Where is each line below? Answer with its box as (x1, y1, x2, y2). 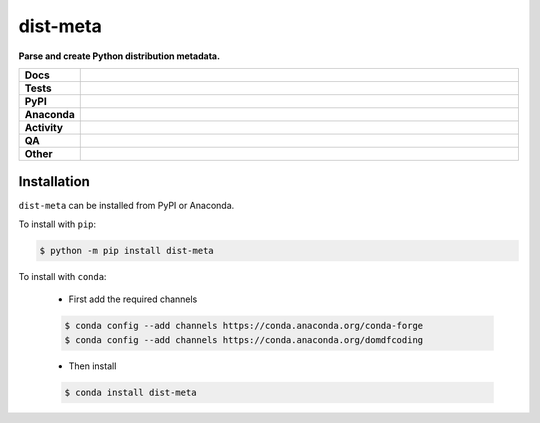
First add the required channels (68, 293, 198, 305)
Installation (18, 173, 90, 190)
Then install (68, 360, 117, 372)
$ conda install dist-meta (64, 386, 197, 398)
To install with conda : (18, 270, 107, 282)
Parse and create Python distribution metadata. (18, 50, 220, 62)
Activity (24, 120, 64, 134)
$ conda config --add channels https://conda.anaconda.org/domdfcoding (64, 334, 424, 345)
